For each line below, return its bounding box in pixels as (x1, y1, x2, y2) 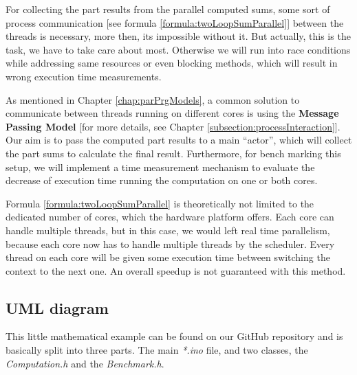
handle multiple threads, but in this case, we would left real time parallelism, (6, 223, 330, 237)
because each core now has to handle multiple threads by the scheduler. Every (6, 236, 335, 251)
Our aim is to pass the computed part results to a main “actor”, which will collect (6, 133, 352, 147)
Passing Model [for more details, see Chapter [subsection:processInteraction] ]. (6, 119, 340, 133)
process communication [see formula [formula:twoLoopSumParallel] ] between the (6, 15, 344, 30)
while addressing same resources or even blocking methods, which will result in (6, 56, 338, 70)
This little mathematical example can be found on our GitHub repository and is (6, 329, 343, 343)
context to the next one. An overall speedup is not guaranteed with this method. (6, 263, 346, 277)
